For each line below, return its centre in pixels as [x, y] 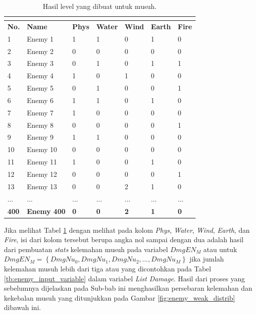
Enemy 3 [40, 63]
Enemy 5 [40, 88]
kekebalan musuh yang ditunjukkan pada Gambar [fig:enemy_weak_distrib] [120, 297]
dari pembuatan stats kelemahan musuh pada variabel [86, 249]
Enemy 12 [42, 174]
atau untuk [220, 249]
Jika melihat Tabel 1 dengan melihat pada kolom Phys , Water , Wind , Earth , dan [127, 230]
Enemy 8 [40, 125]
